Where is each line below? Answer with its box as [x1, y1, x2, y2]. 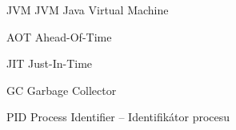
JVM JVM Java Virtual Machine [6, 2, 169, 18]
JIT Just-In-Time [6, 55, 93, 72]
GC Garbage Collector [6, 81, 117, 98]
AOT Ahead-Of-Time [6, 28, 112, 45]
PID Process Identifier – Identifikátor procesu [6, 108, 230, 125]
